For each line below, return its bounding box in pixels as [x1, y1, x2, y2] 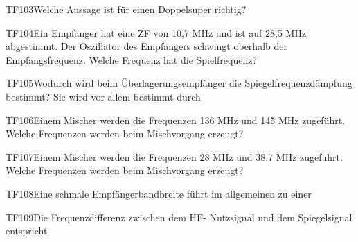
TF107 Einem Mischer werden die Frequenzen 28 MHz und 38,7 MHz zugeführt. [6, 149, 343, 164]
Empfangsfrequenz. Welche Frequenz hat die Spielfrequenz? [6, 52, 258, 67]
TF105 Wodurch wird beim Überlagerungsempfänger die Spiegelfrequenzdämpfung [6, 76, 352, 90]
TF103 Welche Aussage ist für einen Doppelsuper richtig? [6, 2, 247, 16]
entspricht [6, 223, 48, 238]
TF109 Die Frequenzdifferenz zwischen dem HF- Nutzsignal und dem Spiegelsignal [6, 209, 352, 224]
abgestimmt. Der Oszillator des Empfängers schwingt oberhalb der [6, 39, 287, 53]
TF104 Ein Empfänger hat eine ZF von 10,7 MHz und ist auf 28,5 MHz [6, 25, 307, 40]
